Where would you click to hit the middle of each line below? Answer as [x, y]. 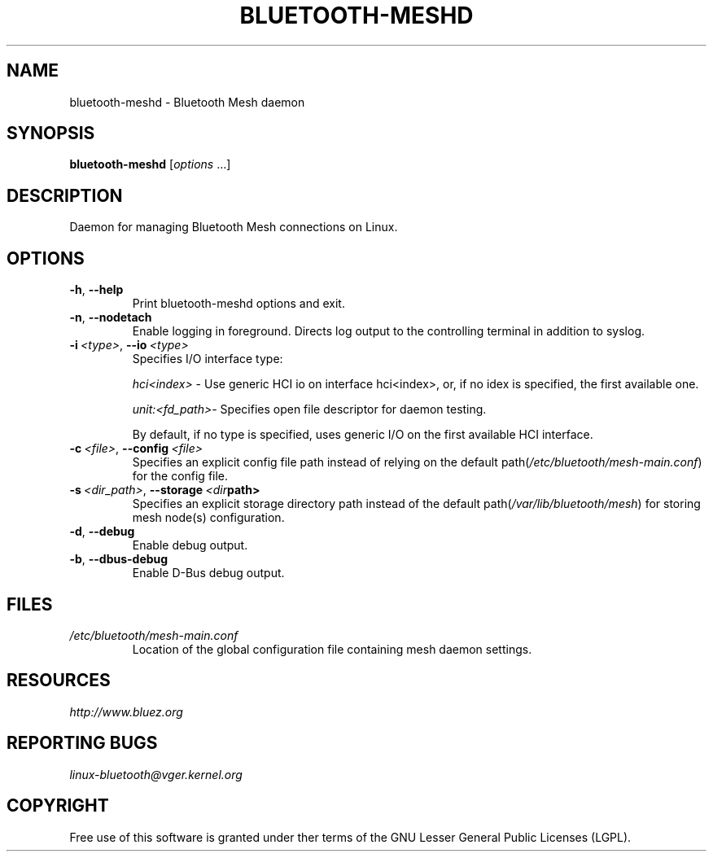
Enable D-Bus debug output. [208, 573]
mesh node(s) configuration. [208, 518]
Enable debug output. [190, 545]
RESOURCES [59, 681]
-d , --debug [102, 532]
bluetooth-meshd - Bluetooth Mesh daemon [187, 102]
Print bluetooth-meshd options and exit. [238, 304]
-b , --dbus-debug [119, 559]
